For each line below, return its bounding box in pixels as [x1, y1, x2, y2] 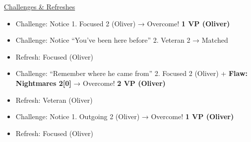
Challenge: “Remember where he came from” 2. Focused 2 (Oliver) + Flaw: [15, 68, 248, 78]
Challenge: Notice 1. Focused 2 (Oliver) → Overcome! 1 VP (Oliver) [15, 18, 230, 28]
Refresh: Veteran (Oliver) [15, 94, 93, 105]
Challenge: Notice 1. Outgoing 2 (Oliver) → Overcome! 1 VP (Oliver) [15, 111, 234, 122]
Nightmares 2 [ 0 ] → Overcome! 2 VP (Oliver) [15, 77, 166, 88]
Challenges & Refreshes [4, 1, 75, 11]
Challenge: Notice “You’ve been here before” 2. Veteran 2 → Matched [15, 35, 228, 45]
